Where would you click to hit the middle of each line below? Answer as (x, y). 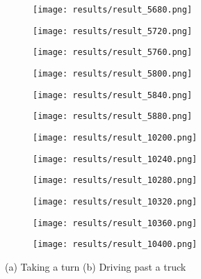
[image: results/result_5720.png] (113, 31)
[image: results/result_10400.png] (115, 245)
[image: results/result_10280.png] (115, 181)
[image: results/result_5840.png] (113, 95)
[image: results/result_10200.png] (115, 137)
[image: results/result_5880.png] (113, 117)
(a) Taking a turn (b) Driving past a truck (96, 266)
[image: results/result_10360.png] (115, 223)
